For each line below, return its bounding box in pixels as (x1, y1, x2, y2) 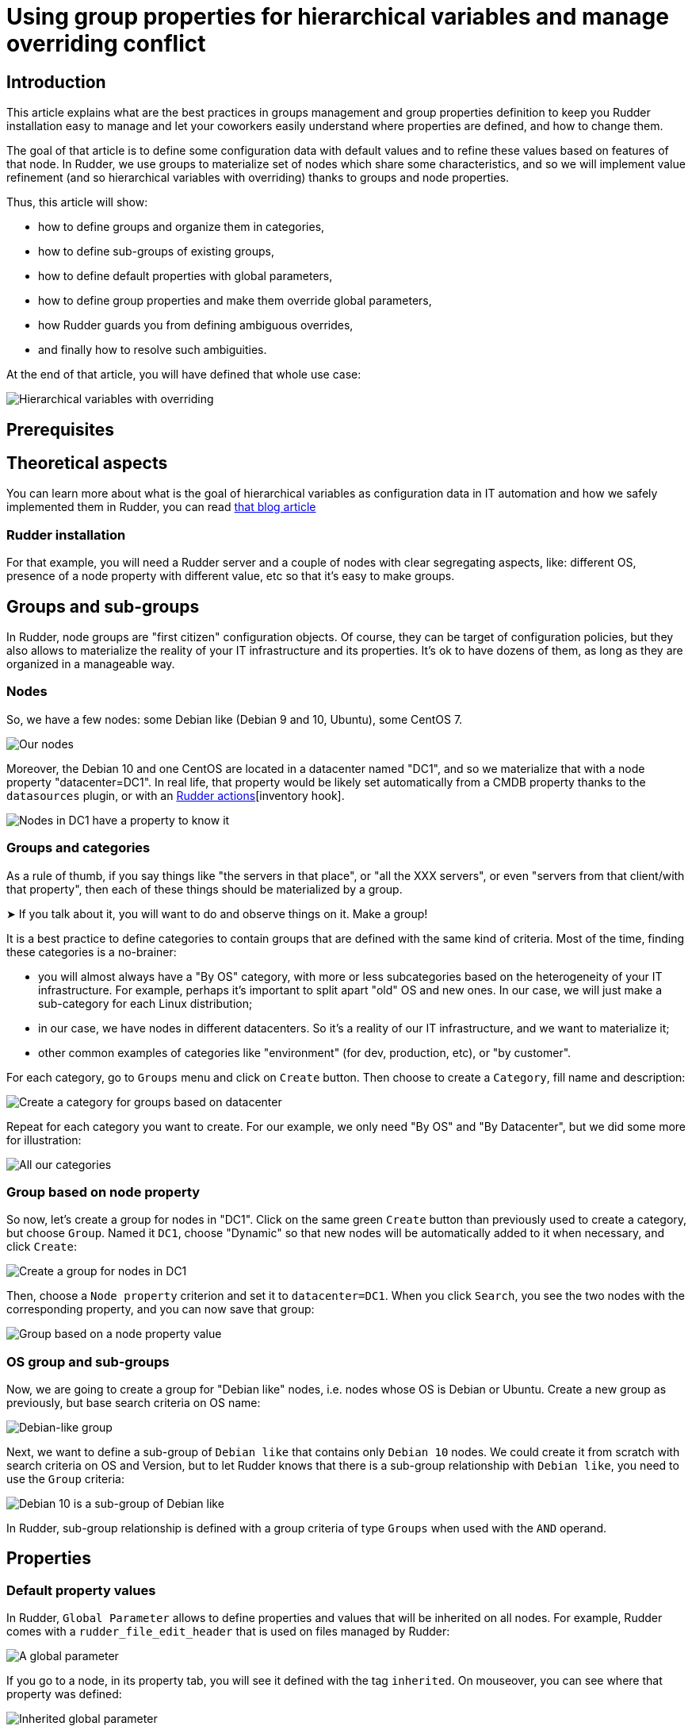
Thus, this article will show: (6, 195, 148, 210)
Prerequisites (6, 419, 114, 440)
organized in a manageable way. (6, 657, 175, 671)
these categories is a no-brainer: (6, 944, 177, 959)
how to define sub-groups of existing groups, (38, 244, 274, 259)
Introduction (6, 71, 106, 92)
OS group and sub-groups (6, 1353, 170, 1370)
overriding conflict (6, 30, 206, 57)
